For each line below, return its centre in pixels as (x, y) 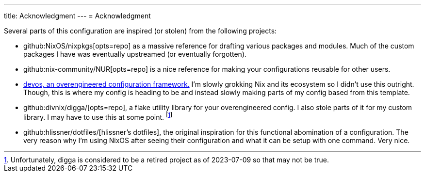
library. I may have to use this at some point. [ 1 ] (98, 116)
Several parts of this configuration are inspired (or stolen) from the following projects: (140, 31)
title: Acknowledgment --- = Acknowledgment (77, 16)
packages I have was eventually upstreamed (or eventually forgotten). (135, 54)
